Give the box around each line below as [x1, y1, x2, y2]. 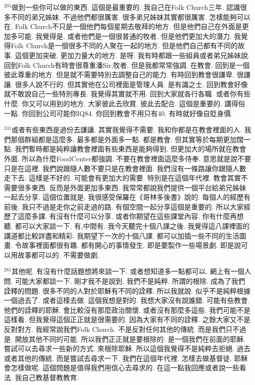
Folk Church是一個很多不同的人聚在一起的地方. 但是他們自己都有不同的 [10, 40, 238, 51]
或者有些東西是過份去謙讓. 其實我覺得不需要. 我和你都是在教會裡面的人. [11, 124, 242, 135]
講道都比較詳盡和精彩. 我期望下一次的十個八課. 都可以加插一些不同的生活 [4, 230, 240, 240]
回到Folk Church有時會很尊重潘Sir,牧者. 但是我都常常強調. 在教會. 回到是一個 [4, 59, 250, 70]
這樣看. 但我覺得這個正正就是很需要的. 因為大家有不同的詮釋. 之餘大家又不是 [4, 314, 251, 325]
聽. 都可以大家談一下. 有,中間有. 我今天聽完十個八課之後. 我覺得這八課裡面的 [4, 221, 250, 231]
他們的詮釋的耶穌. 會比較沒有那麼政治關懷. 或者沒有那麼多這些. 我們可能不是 [4, 304, 251, 315]
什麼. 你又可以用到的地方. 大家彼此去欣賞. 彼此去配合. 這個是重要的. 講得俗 [4, 98, 245, 108]
